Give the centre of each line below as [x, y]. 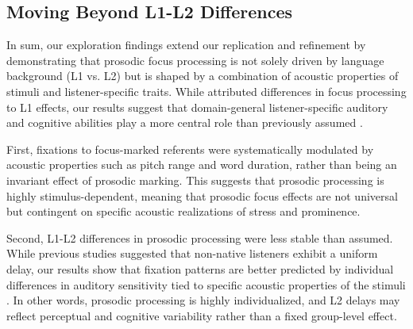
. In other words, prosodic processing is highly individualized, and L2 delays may [203, 300]
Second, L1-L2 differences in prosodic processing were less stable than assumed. [200, 237]
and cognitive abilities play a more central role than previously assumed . [185, 122]
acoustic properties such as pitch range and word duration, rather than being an [202, 164]
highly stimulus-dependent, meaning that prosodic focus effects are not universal [202, 195]
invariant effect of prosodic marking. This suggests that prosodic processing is [195, 180]
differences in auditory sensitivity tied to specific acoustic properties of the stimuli [206, 284]
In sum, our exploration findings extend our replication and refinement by [186, 45]
